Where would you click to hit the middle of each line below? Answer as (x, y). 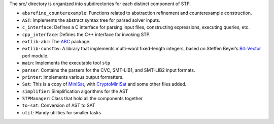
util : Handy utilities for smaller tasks (62, 112)
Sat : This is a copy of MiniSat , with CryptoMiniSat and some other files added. (104, 84)
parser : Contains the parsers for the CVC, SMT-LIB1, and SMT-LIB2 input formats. (109, 70)
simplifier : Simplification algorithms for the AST (75, 91)
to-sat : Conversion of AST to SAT (59, 105)
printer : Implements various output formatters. (73, 77)
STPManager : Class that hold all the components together (82, 99)
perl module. (35, 55)
